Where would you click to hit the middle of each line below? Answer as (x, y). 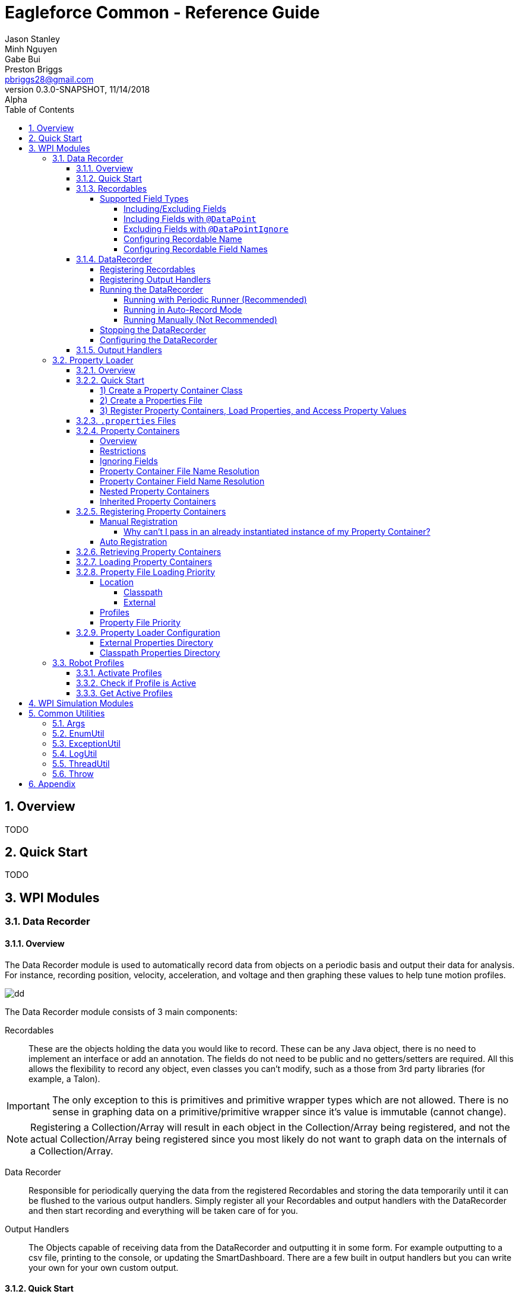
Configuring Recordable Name (183, 239)
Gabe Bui (23, 59)
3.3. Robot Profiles (88, 662)
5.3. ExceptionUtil (86, 743)
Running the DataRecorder (151, 289)
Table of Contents (40, 109)
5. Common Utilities (67, 713)
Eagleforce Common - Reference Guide (162, 12)
